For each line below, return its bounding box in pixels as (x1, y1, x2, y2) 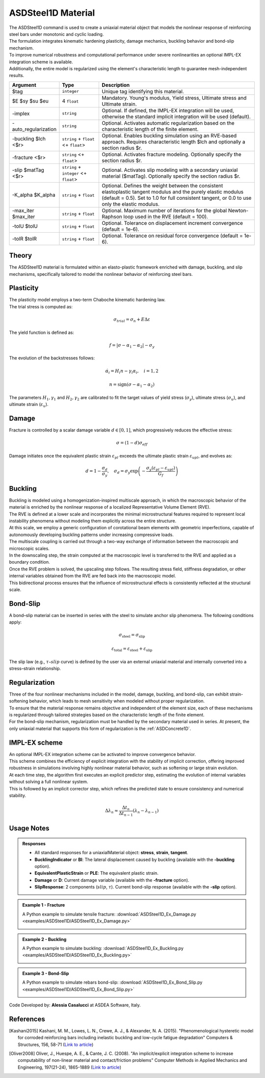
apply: (9, 619, 22, 625)
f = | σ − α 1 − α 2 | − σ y (109, 342, 155, 349)
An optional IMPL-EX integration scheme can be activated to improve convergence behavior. (9, 751, 196, 757)
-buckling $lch (12, 135, 46, 142)
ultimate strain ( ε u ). (9, 402, 49, 408)
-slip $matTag (12, 166, 44, 173)
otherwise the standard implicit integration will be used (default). (102, 113, 251, 120)
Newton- (228, 207, 249, 214)
